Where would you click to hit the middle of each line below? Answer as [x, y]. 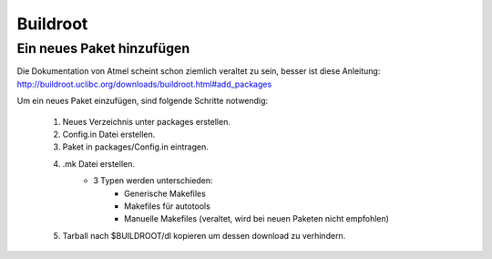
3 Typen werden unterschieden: [153, 181]
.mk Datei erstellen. [99, 163]
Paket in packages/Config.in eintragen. [136, 147]
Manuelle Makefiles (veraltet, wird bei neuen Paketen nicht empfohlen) [256, 219]
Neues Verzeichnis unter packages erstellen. [147, 121]
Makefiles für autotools [168, 206]
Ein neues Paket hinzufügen [103, 48]
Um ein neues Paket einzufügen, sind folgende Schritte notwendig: [143, 101]
